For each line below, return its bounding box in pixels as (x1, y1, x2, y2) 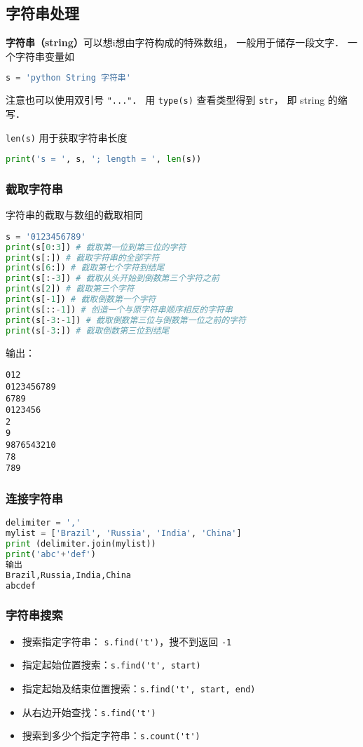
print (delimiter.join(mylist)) (6, 539, 156, 549)
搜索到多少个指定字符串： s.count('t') (22, 728, 200, 743)
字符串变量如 (15, 48, 74, 63)
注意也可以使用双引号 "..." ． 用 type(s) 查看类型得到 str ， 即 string (6, 92, 325, 107)
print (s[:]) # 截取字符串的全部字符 (6, 252, 160, 263)
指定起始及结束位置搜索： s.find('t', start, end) (22, 680, 256, 695)
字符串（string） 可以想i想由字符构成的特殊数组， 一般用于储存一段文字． (6, 35, 345, 50)
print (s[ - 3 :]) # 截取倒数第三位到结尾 (6, 325, 170, 336)
